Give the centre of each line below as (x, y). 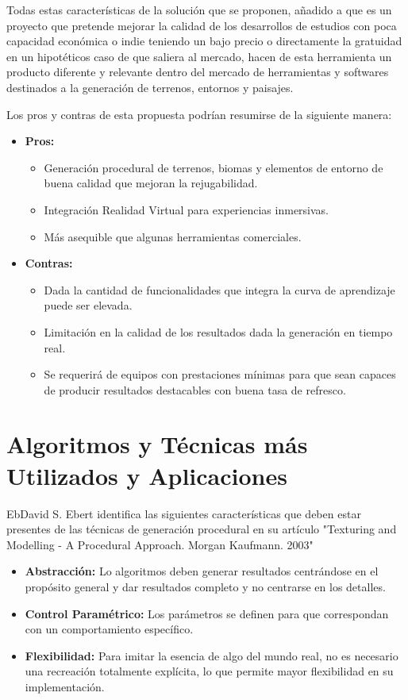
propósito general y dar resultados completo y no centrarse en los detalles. (205, 586)
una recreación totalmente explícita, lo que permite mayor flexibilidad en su (209, 671)
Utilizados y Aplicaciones (147, 475)
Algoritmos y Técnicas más (157, 444)
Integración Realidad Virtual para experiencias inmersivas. (187, 209)
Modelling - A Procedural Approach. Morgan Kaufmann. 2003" (160, 544)
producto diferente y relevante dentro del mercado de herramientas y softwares (198, 72)
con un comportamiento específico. (109, 629)
